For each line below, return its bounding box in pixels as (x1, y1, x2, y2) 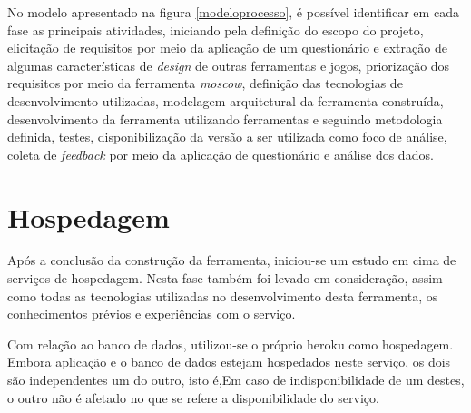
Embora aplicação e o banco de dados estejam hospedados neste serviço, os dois (7, 352, 451, 371)
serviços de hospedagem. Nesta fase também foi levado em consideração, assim (7, 269, 443, 288)
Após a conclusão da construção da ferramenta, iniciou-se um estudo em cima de (7, 251, 456, 270)
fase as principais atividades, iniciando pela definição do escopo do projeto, (7, 20, 424, 39)
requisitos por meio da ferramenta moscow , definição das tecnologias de (7, 74, 403, 93)
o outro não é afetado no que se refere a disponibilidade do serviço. (7, 388, 379, 407)
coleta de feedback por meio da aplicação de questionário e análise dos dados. (7, 144, 434, 163)
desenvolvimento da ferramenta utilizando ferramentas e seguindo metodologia (7, 109, 443, 128)
